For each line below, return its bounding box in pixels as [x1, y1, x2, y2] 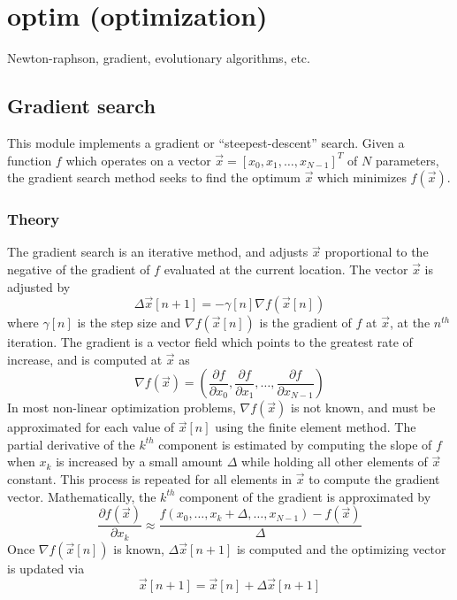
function [7, 150, 52, 169]
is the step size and [77, 313, 181, 332]
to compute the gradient [308, 470, 440, 488]
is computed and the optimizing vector [236, 539, 446, 558]
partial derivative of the [7, 435, 135, 453]
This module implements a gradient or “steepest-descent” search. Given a [7, 133, 405, 151]
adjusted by [7, 277, 71, 296]
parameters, [375, 150, 439, 169]
